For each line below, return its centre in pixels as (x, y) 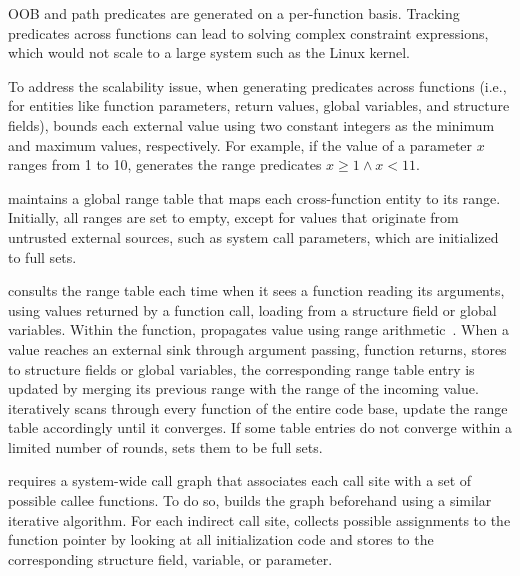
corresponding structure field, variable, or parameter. (170, 558)
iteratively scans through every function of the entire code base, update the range (258, 407)
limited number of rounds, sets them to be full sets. (165, 446)
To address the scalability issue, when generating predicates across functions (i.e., (257, 85)
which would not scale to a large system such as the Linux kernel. (209, 52)
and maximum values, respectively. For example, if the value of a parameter (240, 144)
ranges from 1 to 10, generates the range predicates (165, 164)
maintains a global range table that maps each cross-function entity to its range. (254, 197)
